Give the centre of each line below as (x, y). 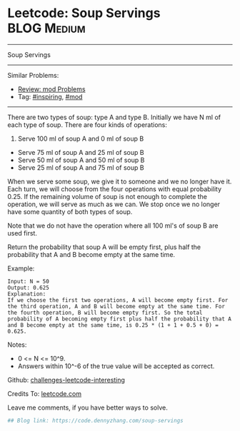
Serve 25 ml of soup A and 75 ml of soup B (81, 167)
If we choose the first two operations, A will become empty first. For (118, 300)
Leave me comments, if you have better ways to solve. (87, 407)
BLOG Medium (46, 28)
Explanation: (27, 294)
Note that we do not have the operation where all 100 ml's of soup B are (113, 225)
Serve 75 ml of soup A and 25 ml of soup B (81, 152)
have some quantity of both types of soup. (70, 211)
